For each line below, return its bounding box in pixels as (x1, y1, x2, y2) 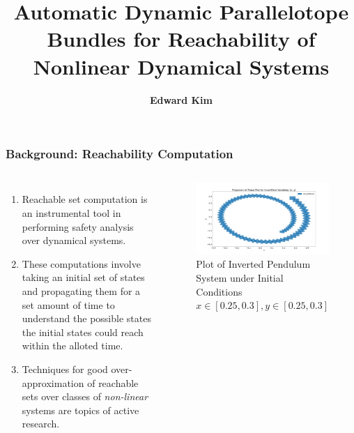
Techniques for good (22, 361, 108, 376)
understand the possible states (22, 311, 151, 326)
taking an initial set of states (22, 270, 145, 284)
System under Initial (196, 271, 284, 284)
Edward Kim (150, 92, 213, 107)
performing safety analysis (22, 219, 134, 234)
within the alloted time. (22, 338, 123, 353)
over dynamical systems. (22, 233, 126, 248)
